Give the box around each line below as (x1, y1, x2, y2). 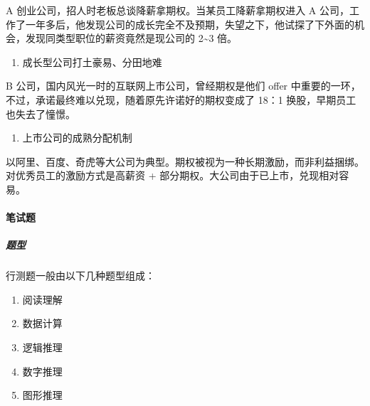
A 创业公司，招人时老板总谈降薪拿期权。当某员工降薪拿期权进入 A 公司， (6, 3, 349, 17)
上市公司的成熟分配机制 (22, 130, 132, 145)
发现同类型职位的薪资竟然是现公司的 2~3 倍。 (25, 31, 238, 46)
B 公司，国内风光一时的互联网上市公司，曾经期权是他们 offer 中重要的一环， (6, 78, 361, 93)
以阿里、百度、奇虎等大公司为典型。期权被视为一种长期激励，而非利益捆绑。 (6, 154, 364, 169)
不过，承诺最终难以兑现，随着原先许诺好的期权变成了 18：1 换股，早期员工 (6, 92, 356, 107)
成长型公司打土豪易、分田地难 (22, 54, 162, 69)
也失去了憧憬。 (6, 106, 75, 121)
